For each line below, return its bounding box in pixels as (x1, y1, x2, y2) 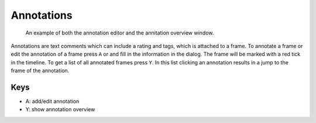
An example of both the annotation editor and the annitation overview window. (25, 29, 214, 36)
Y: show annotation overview (25, 106, 95, 113)
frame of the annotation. (11, 67, 70, 74)
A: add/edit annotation (25, 98, 80, 105)
